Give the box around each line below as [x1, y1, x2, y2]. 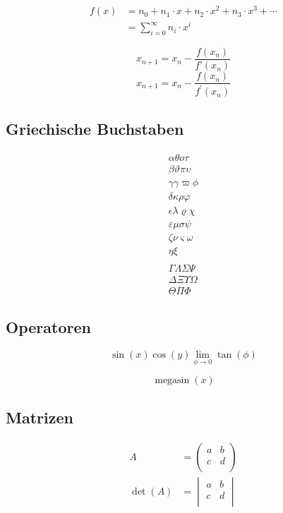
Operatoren [6, 316, 91, 338]
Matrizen [6, 406, 73, 428]
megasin [155, 375, 190, 386]
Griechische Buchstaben [6, 117, 184, 139]
